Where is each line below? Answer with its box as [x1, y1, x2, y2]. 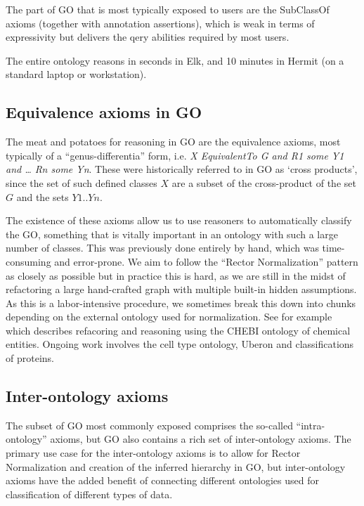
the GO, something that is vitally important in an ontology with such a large [6, 226, 338, 241]
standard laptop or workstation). [6, 67, 147, 82]
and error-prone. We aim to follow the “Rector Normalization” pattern [54, 254, 358, 268]
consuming [6, 254, 51, 268]
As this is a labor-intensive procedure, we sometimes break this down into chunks [6, 295, 356, 310]
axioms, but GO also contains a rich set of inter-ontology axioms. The [50, 432, 351, 446]
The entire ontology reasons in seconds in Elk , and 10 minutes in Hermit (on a [6, 53, 344, 67]
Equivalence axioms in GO [6, 101, 202, 123]
